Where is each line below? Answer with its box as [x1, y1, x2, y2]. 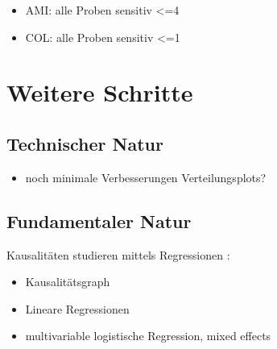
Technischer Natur [6, 131, 163, 156]
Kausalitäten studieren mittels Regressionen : [6, 246, 230, 263]
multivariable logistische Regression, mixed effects [25, 327, 271, 344]
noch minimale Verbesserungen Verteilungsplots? [25, 168, 267, 185]
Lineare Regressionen [25, 300, 130, 317]
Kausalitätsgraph [25, 273, 110, 290]
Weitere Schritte [6, 76, 193, 109]
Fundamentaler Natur [6, 208, 192, 233]
